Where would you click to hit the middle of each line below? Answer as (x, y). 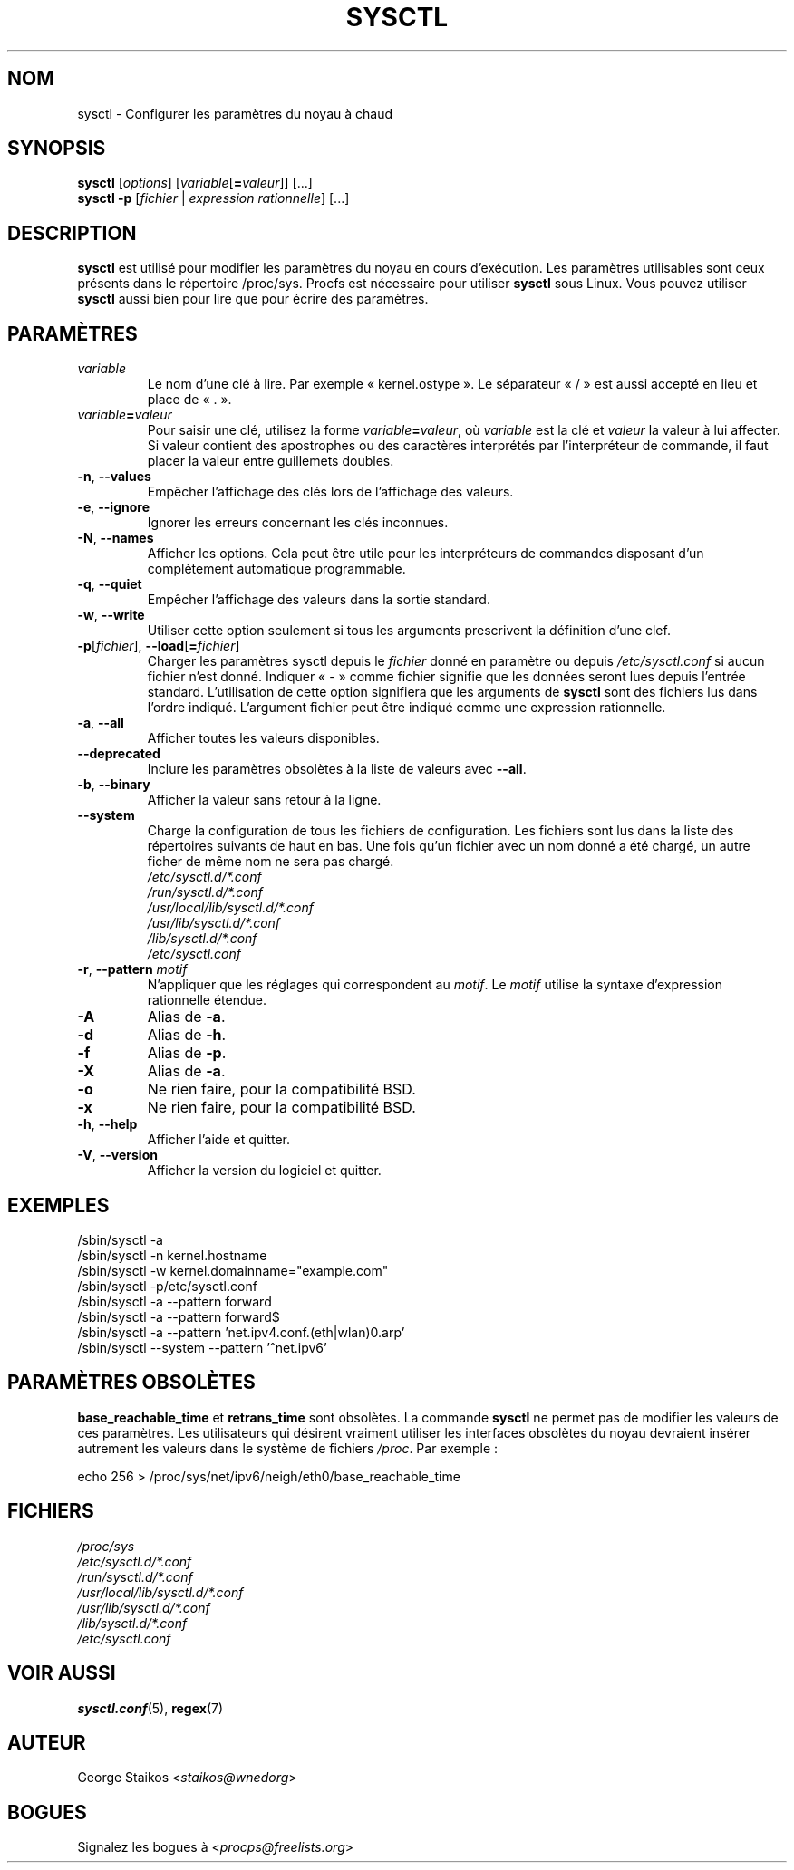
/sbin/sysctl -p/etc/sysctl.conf (167, 1286)
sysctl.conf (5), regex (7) (150, 1708)
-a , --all (101, 723)
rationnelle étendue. (207, 1000)
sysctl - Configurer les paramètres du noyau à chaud (235, 113)
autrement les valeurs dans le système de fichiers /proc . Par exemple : (288, 1448)
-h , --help (107, 1124)
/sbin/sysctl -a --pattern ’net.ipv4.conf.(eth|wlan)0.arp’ (241, 1332)
